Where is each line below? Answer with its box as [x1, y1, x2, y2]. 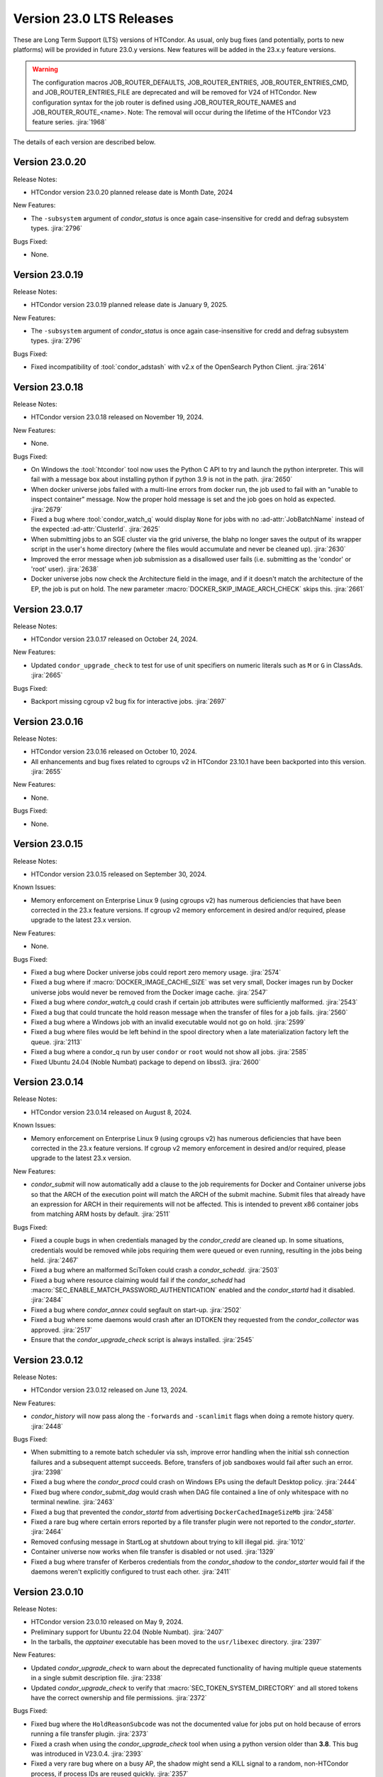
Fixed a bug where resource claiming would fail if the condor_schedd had [30, 1276, 246, 1284]
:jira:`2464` [30, 1528, 64, 1536]
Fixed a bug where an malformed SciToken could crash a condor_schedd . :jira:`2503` [30, 1266, 280, 1274]
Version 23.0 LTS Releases [13, 11, 174, 26]
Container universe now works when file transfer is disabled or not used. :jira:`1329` [30, 1547, 276, 1556]
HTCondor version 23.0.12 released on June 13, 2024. [30, 1386, 188, 1395]
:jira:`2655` [30, 768, 63, 776]
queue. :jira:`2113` [30, 1038, 83, 1046]
